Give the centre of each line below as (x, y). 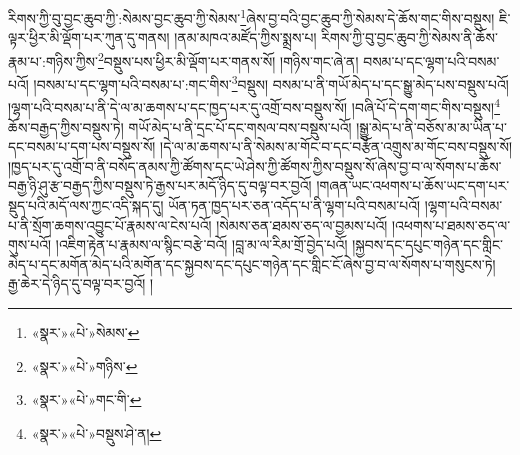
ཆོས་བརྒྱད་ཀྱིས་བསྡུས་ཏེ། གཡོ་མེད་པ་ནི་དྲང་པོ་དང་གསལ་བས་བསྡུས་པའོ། (180, 126)
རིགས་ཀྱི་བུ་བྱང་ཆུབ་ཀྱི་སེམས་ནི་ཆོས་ (409, 37)
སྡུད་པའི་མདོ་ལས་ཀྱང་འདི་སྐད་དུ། (86, 204)
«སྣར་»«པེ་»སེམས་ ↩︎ (85, 331)
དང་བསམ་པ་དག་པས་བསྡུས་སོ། (82, 146)
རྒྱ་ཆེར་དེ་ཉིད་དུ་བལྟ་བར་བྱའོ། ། (81, 283)
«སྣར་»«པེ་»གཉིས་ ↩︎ (84, 365)
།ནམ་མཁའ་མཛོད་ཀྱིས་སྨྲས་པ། (245, 37)
